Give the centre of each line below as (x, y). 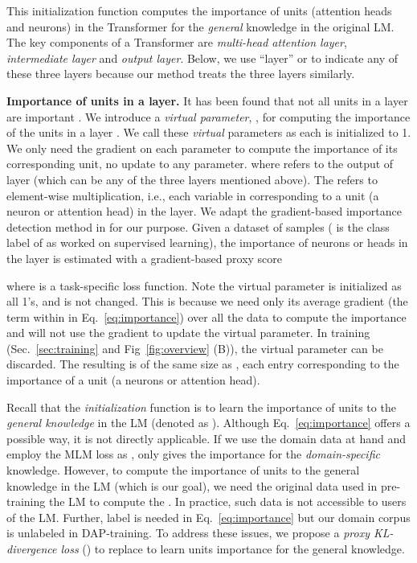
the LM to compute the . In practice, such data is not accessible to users (227, 501)
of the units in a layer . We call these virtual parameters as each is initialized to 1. (209, 132)
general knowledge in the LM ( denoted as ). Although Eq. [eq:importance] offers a (208, 423)
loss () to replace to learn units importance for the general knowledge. (233, 549)
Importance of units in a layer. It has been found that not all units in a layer (207, 100)
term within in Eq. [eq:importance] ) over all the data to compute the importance (206, 316)
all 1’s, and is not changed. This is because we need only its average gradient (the (207, 301)
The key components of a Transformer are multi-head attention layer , (177, 42)
